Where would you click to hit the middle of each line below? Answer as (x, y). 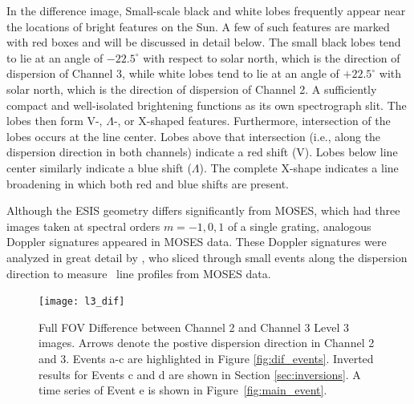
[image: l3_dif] (82, 302)
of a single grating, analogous (299, 226)
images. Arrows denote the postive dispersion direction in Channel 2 (207, 343)
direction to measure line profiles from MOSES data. (139, 273)
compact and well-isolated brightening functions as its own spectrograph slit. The (207, 105)
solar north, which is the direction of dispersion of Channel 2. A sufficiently (192, 89)
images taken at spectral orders (83, 226)
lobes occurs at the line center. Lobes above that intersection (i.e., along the (194, 136)
